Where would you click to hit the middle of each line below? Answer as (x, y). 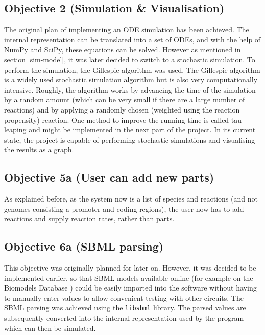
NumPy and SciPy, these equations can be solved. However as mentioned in (123, 49)
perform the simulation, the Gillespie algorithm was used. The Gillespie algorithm (132, 69)
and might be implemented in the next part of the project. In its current (142, 130)
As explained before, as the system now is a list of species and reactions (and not (131, 199)
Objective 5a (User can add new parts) (109, 177)
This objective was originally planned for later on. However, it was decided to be (130, 268)
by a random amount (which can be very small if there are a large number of (125, 99)
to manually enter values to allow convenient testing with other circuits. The (124, 297)
